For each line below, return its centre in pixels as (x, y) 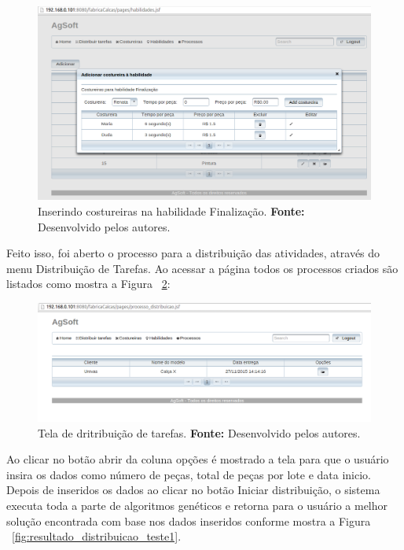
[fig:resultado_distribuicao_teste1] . (97, 536)
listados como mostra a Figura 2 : (88, 284)
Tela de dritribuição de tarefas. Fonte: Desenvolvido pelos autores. (199, 432)
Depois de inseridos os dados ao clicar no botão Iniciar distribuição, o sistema (193, 490)
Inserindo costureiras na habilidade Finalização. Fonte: (171, 210)
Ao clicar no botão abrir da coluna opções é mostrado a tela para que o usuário (198, 459)
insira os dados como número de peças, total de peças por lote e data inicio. (189, 474)
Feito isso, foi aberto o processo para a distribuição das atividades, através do (193, 253)
